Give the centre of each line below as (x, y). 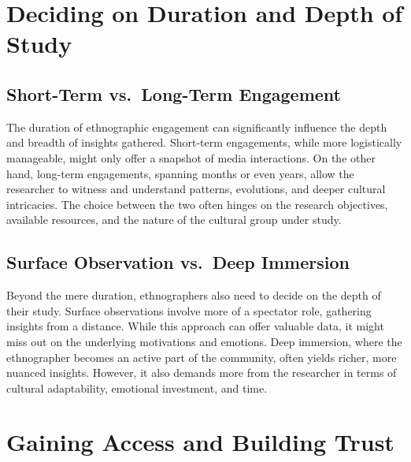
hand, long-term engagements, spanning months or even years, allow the (180, 173)
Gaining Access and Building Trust (200, 442)
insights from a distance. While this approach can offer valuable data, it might (195, 326)
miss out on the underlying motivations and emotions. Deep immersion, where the (204, 341)
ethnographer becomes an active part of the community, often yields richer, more (202, 357)
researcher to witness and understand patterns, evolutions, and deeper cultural (196, 189)
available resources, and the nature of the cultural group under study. (174, 220)
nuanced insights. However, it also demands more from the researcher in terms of (202, 373)
